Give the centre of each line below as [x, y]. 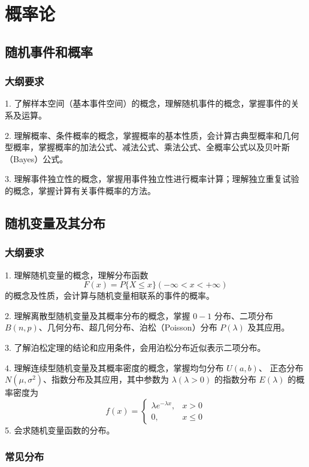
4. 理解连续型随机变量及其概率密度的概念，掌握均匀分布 [114, 367]
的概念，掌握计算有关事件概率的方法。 [80, 190]
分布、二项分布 [244, 315]
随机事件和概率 [49, 51]
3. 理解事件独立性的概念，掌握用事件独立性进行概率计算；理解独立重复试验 [152, 179]
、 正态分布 [281, 367]
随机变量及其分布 [55, 222]
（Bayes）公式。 [37, 158]
